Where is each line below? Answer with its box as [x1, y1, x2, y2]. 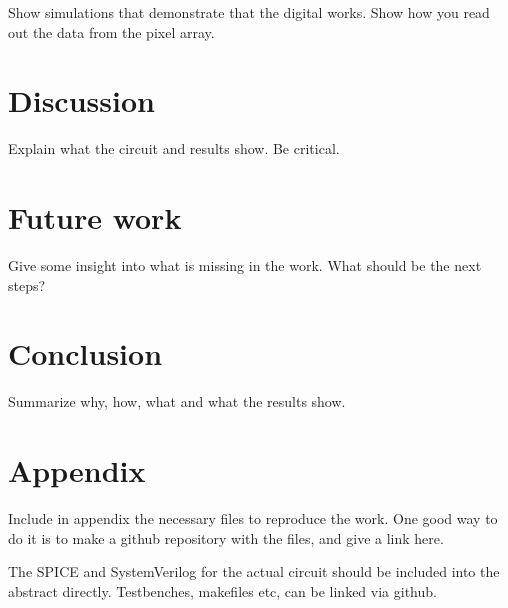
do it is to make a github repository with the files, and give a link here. [8, 527, 444, 548]
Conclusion [8, 333, 163, 374]
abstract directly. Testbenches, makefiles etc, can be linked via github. [8, 580, 437, 601]
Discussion [8, 80, 155, 121]
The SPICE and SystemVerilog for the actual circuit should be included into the [8, 561, 500, 582]
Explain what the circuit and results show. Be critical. [8, 138, 340, 159]
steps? [8, 274, 46, 295]
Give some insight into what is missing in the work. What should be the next [8, 255, 482, 276]
